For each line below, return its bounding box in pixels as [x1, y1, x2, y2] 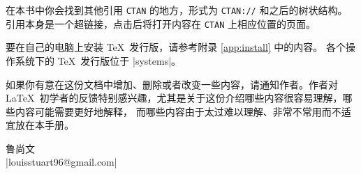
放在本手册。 [15, 118, 74, 132]
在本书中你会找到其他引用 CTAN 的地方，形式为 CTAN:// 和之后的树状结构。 [6, 3, 348, 17]
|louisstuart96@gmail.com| [6, 155, 117, 169]
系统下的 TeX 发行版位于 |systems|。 [15, 53, 182, 68]
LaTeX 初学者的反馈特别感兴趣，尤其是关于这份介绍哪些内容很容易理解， [6, 90, 343, 105]
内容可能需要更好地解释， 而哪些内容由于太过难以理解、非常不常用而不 [15, 104, 341, 118]
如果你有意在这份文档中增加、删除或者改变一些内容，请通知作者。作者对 [6, 77, 338, 91]
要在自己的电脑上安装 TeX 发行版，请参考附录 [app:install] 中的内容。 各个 [6, 40, 346, 54]
